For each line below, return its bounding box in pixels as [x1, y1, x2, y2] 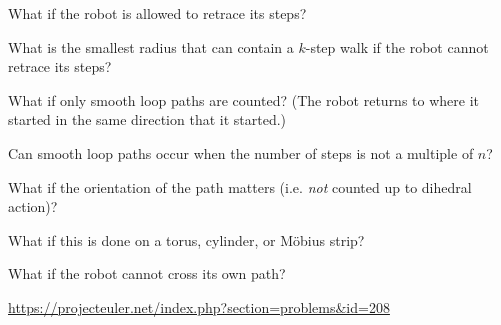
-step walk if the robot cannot [305, 36, 489, 57]
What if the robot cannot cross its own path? [8, 263, 286, 284]
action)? [8, 196, 58, 217]
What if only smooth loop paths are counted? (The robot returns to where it [8, 89, 480, 110]
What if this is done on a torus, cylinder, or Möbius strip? [8, 229, 365, 250]
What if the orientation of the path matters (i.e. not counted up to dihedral [8, 176, 472, 197]
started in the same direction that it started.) [8, 109, 287, 130]
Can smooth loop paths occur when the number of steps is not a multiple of [8, 142, 474, 163]
